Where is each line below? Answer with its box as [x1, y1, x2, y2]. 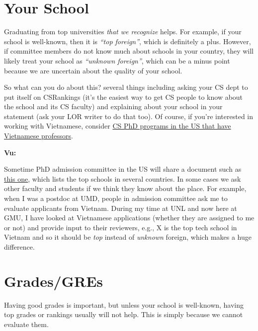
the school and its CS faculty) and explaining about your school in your [4, 101, 223, 112]
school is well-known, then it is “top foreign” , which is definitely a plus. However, [4, 36, 251, 46]
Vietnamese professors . [4, 131, 73, 141]
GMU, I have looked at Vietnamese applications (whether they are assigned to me [4, 212, 255, 223]
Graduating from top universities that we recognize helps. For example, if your [4, 26, 242, 37]
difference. [4, 242, 35, 252]
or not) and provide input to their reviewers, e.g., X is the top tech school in [4, 222, 237, 232]
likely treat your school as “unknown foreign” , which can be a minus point [4, 55, 230, 66]
